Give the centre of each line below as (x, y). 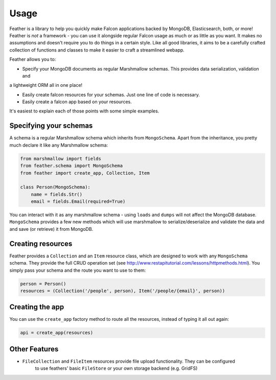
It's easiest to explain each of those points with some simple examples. (84, 111)
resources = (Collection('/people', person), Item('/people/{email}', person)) (123, 291)
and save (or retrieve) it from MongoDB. (51, 229)
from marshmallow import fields (61, 159)
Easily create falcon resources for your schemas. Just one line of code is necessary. (111, 94)
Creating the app (37, 307)
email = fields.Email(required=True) (78, 201)
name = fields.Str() (57, 194)
